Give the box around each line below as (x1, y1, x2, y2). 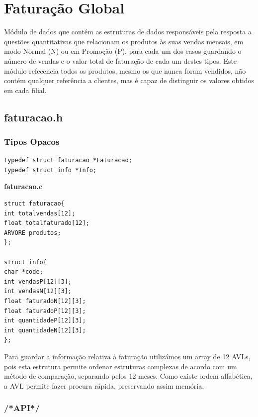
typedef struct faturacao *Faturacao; (4, 157, 132, 164)
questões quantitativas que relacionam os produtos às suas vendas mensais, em (4, 36, 244, 46)
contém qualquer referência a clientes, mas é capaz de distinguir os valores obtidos (4, 75, 255, 86)
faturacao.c (4, 181, 43, 192)
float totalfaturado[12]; (4, 219, 89, 227)
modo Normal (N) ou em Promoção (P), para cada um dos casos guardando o (4, 46, 242, 56)
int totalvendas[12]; (4, 209, 76, 217)
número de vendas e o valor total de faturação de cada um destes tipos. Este (4, 55, 237, 66)
